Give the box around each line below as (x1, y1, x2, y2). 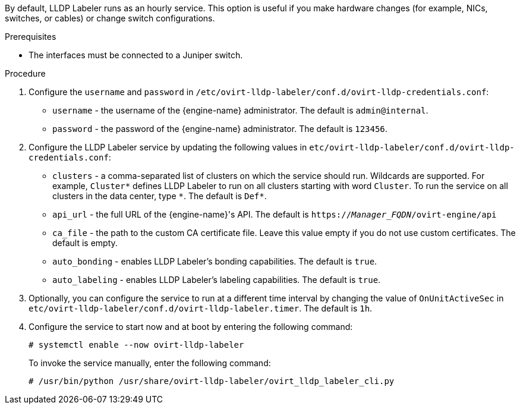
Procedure (5, 68, 46, 78)
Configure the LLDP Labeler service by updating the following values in (29, 142, 307, 152)
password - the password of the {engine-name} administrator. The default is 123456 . (52, 124, 387, 134)
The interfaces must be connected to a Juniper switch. (29, 50, 243, 60)
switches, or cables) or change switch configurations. (5, 13, 215, 23)
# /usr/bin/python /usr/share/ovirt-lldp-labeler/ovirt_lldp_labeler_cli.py (29, 376, 395, 386)
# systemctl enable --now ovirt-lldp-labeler (29, 340, 244, 350)
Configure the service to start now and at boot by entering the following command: (29, 322, 353, 332)
